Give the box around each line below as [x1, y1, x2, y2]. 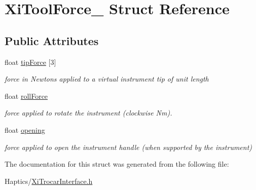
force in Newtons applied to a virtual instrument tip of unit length [5, 73, 209, 84]
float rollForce [5, 90, 48, 101]
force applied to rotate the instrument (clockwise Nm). [5, 107, 172, 118]
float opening [5, 124, 45, 135]
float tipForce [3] [5, 56, 56, 67]
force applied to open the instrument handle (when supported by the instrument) [5, 141, 252, 152]
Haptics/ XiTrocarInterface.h [5, 175, 93, 186]
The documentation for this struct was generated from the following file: [5, 159, 229, 169]
